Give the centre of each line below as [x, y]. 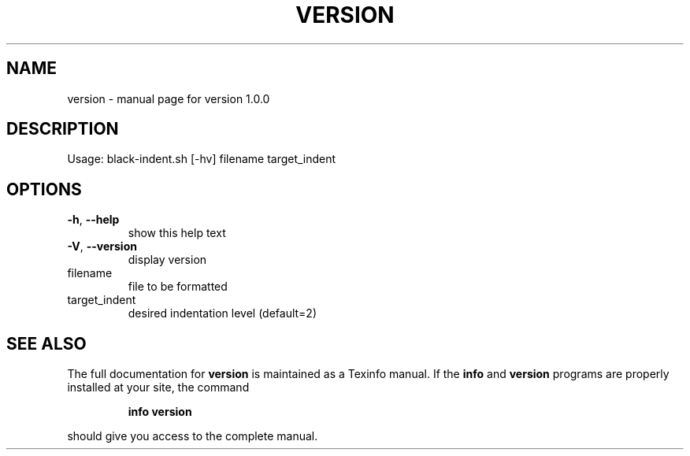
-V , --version [102, 247]
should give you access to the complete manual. [193, 436]
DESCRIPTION [63, 129]
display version [167, 260]
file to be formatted [178, 287]
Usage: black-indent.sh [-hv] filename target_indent [202, 159]
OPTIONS [44, 189]
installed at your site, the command [158, 387]
